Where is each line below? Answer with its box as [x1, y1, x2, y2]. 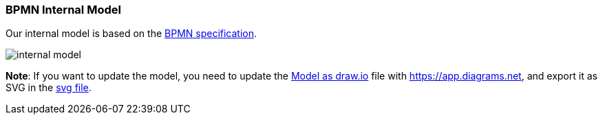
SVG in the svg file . [6, 82, 92, 94]
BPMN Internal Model [6, 3, 121, 16]
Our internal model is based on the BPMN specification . [6, 27, 257, 40]
